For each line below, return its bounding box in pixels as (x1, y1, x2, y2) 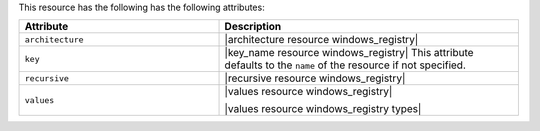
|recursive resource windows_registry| (224, 71, 406, 85)
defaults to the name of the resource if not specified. (224, 58, 467, 72)
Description (224, 20, 282, 34)
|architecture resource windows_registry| (224, 33, 419, 47)
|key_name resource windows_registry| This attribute (224, 46, 474, 60)
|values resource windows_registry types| (224, 102, 422, 116)
